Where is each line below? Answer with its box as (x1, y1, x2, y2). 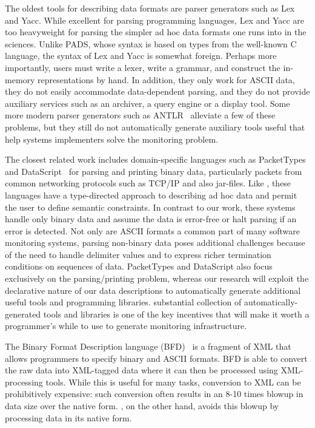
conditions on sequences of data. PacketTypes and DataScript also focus (5, 260, 273, 273)
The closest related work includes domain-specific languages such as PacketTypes (5, 153, 306, 166)
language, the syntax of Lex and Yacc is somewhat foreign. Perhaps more (5, 49, 277, 62)
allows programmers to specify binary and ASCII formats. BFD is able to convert (5, 352, 308, 364)
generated (5, 307, 41, 320)
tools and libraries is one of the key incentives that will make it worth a (43, 307, 310, 320)
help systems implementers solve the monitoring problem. (5, 132, 219, 145)
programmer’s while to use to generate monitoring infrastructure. (5, 319, 247, 332)
